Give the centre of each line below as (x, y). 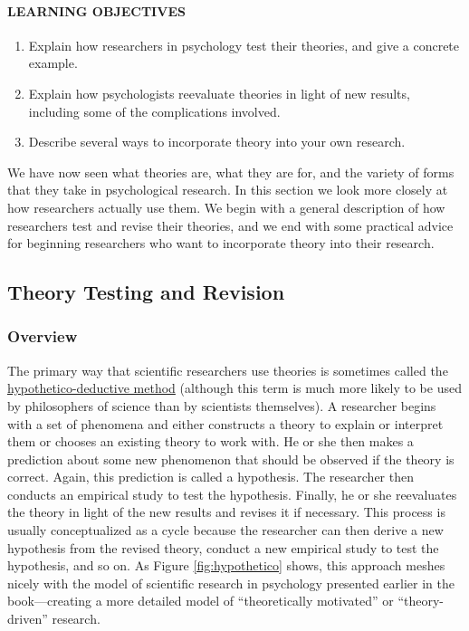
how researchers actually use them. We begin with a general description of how (226, 207)
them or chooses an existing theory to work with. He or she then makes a (211, 441)
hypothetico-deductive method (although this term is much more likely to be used (234, 388)
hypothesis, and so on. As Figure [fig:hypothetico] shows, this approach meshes (226, 565)
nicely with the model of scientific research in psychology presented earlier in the (231, 583)
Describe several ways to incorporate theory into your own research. (217, 142)
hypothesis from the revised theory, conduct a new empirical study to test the (223, 547)
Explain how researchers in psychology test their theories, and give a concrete (244, 45)
